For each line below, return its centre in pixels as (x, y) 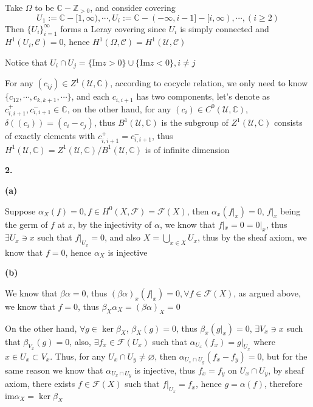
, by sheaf (286, 370)
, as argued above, (267, 292)
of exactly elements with (50, 136)
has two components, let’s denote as (203, 96)
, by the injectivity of (112, 224)
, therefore (284, 384)
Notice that (26, 62)
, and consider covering (133, 7)
